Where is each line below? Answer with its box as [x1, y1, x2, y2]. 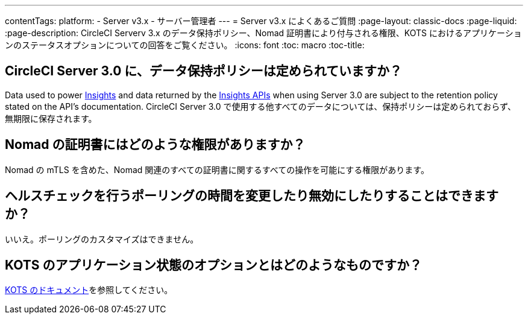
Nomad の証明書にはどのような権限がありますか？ [5, 137, 306, 153]
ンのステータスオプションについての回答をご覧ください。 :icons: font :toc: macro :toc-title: [5, 40, 365, 50]
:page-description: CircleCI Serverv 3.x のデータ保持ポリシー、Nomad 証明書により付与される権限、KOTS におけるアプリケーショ [5, 28, 522, 38]
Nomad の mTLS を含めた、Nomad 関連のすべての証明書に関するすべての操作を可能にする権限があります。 [5, 164, 429, 175]
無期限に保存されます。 [5, 113, 97, 124]
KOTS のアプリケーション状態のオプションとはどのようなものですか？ [5, 257, 422, 273]
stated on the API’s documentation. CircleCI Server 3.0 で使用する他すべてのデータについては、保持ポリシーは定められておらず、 [5, 101, 517, 112]
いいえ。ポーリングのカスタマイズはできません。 [5, 233, 199, 244]
